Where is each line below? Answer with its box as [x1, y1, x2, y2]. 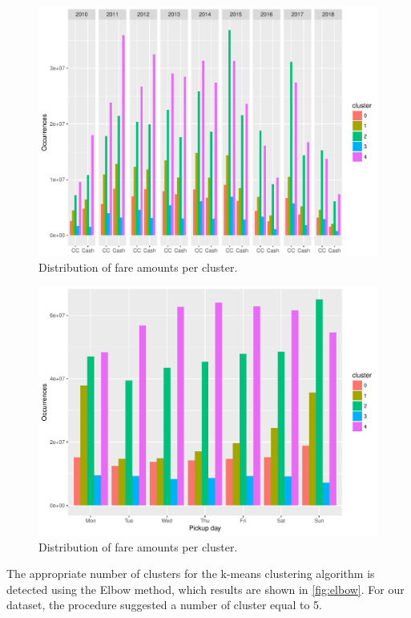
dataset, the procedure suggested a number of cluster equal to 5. [6, 596, 323, 613]
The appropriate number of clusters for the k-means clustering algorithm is [6, 565, 375, 582]
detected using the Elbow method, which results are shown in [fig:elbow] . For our [6, 580, 405, 597]
